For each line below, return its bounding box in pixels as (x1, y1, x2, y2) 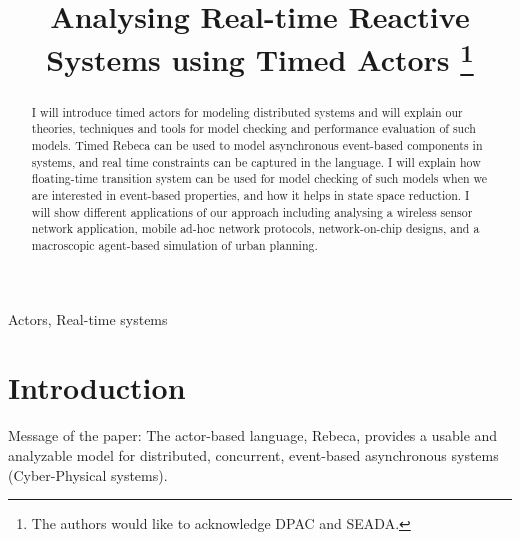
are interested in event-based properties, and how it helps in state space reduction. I (31, 186, 470, 203)
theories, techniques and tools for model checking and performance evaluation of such (31, 120, 476, 137)
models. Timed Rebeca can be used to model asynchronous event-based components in (31, 137, 483, 153)
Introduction (8, 367, 186, 408)
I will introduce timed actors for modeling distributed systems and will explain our (31, 103, 463, 120)
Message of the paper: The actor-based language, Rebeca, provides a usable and (8, 425, 498, 446)
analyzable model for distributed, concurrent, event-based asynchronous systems (8, 444, 499, 465)
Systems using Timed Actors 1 (46, 35, 474, 80)
